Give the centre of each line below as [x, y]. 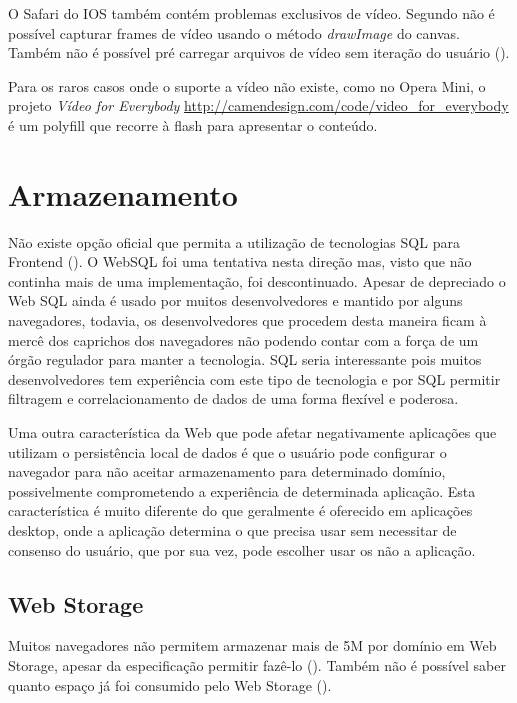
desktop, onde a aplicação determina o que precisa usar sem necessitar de [232, 530]
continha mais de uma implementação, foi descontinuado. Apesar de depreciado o [257, 280]
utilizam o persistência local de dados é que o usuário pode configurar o [227, 451]
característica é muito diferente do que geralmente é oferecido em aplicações [240, 510]
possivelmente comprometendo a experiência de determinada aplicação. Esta [242, 490]
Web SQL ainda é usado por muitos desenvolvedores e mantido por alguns [235, 300]
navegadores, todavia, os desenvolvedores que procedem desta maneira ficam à [247, 320]
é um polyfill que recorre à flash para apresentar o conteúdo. [193, 124]
